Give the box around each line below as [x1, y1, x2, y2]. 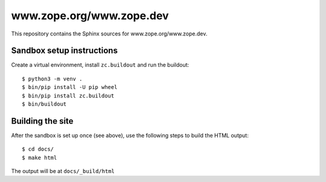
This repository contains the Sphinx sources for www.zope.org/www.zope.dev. [11, 30, 208, 37]
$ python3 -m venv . [22, 75, 83, 82]
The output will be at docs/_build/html [11, 168, 115, 175]
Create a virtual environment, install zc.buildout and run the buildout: [11, 61, 190, 68]
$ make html [22, 154, 57, 161]
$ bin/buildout [22, 101, 67, 108]
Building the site [11, 116, 74, 126]
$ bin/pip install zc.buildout [22, 92, 115, 99]
